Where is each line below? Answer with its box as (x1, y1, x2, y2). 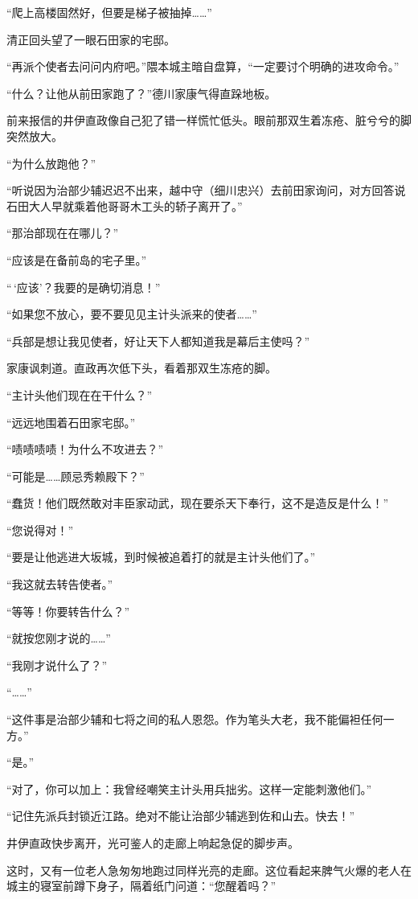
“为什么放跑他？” (6, 154, 96, 171)
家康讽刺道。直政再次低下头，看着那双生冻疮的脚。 (6, 359, 277, 376)
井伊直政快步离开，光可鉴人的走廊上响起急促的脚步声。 (6, 835, 299, 851)
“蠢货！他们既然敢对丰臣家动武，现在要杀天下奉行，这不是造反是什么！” (6, 495, 389, 511)
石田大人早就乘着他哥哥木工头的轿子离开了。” (6, 197, 243, 214)
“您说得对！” (6, 521, 74, 538)
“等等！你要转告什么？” (6, 602, 130, 619)
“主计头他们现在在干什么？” (6, 386, 153, 403)
